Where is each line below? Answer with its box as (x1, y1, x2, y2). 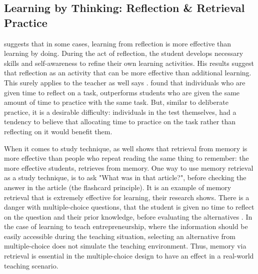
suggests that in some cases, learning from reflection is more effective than (4, 38, 231, 48)
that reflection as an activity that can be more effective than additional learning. (4, 67, 251, 78)
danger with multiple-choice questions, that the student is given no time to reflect (4, 202, 254, 212)
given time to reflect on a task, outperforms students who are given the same (4, 87, 240, 97)
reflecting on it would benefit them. (4, 126, 112, 136)
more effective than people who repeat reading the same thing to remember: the (4, 153, 249, 163)
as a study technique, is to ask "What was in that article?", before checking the (4, 172, 246, 183)
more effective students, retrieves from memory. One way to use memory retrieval (4, 162, 253, 173)
